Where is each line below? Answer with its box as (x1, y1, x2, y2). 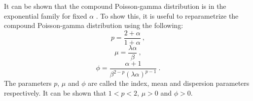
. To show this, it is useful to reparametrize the (96, 10, 239, 21)
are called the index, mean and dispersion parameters (88, 78, 250, 88)
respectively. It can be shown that (4, 87, 107, 98)
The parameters (4, 78, 52, 88)
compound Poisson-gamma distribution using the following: (4, 20, 183, 30)
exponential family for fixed (4, 10, 87, 21)
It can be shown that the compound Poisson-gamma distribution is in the (4, 1, 226, 11)
